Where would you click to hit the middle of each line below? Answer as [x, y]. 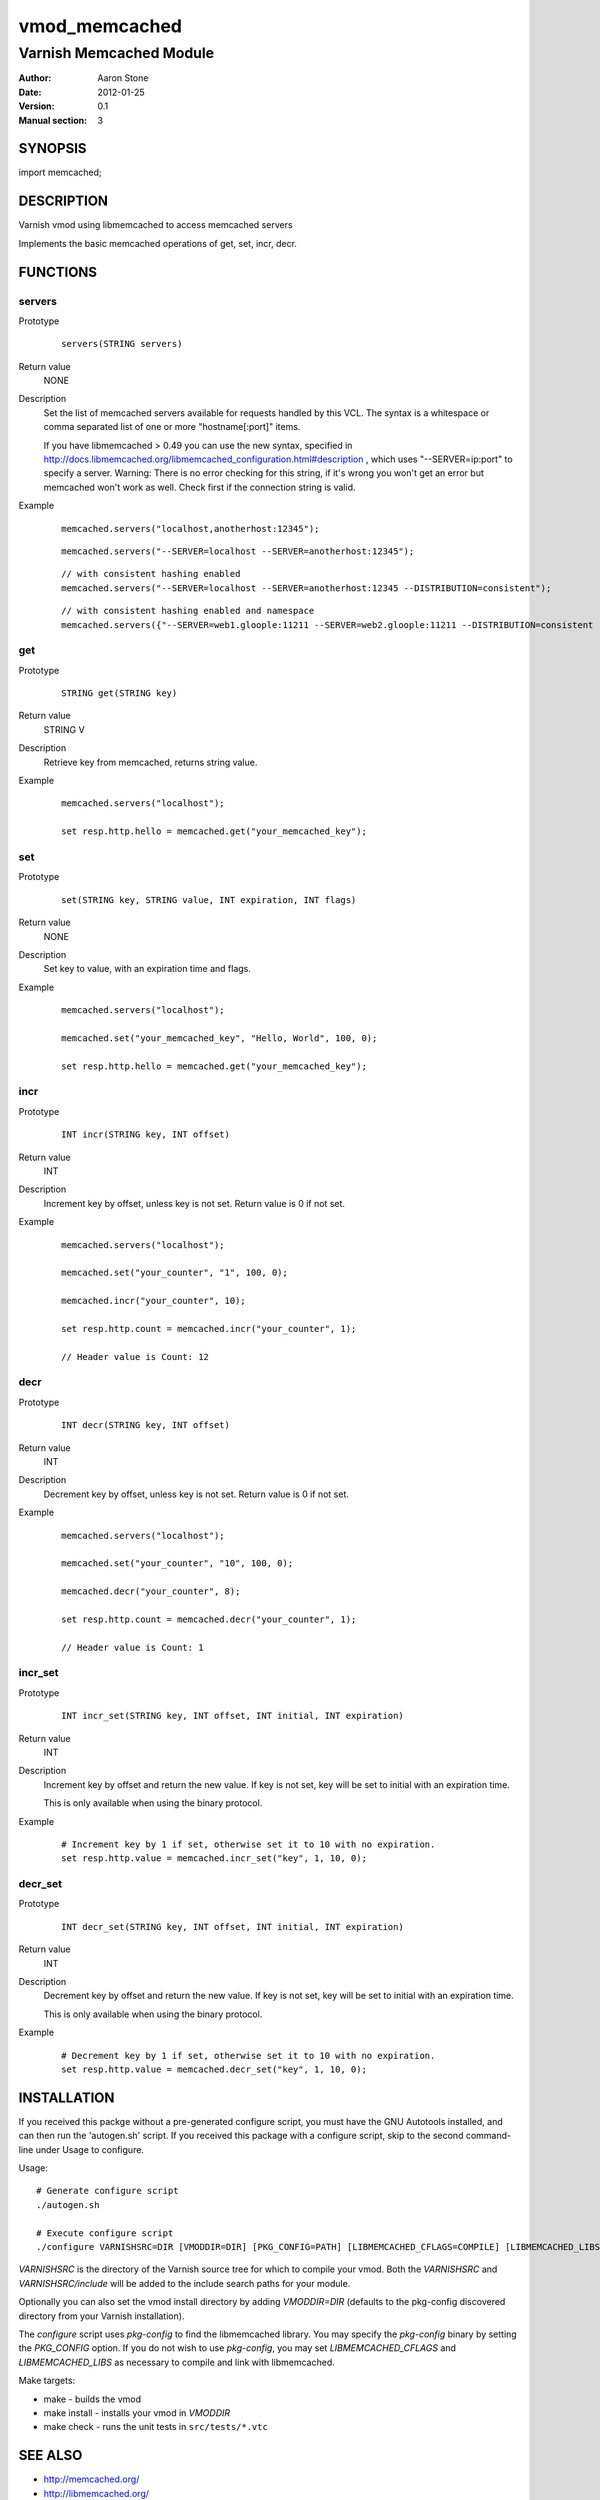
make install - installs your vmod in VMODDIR [137, 2412]
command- [488, 2136]
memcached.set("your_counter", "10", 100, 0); [177, 1563]
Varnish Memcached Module [116, 53]
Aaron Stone [123, 78]
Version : [36, 106]
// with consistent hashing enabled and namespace [188, 611]
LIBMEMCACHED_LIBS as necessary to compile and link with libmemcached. [176, 2362]
